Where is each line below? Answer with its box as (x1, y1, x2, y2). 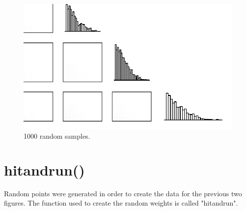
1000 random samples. (24, 130, 90, 141)
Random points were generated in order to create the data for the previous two (4, 188, 242, 198)
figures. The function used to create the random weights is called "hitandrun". (4, 198, 238, 208)
